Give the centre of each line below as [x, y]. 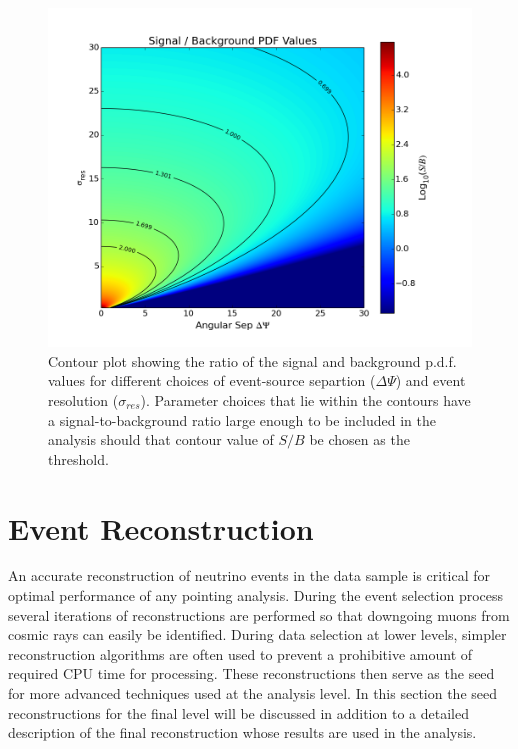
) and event [430, 380]
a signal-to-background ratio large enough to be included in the [242, 419]
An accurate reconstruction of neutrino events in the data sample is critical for [249, 575]
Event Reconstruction [161, 527]
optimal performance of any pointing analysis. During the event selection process [256, 595]
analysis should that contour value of [161, 439]
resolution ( [83, 399]
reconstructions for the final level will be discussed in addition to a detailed [238, 712]
